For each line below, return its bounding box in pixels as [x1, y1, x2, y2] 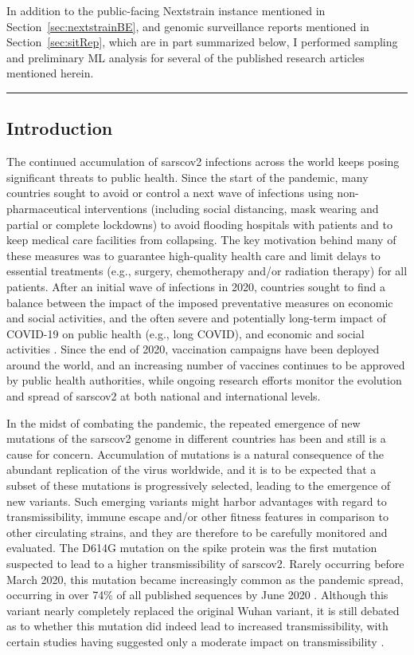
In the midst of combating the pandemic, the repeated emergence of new [6, 414, 361, 431]
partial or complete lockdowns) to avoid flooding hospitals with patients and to [6, 215, 393, 232]
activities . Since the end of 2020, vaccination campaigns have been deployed [6, 341, 380, 357]
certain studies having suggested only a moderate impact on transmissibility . [6, 633, 385, 649]
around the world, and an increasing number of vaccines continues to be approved [6, 356, 405, 373]
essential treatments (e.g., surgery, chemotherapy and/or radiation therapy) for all [6, 262, 408, 279]
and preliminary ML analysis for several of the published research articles [6, 49, 365, 65]
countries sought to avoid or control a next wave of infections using [6, 184, 334, 201]
